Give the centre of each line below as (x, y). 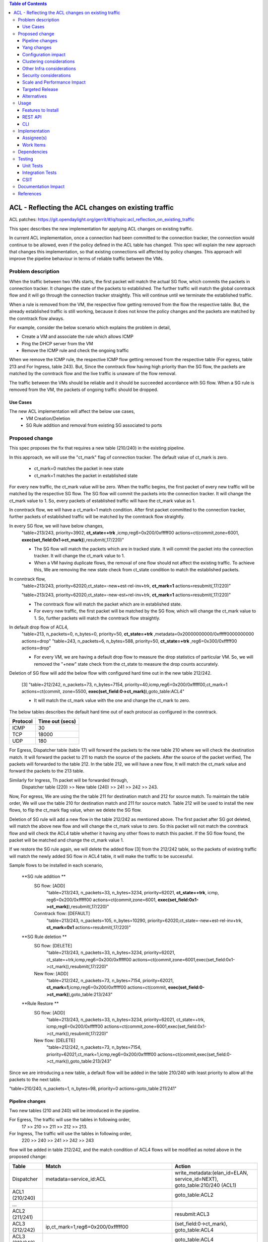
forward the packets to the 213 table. (47, 771)
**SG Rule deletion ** (44, 936)
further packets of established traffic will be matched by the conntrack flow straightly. (97, 517)
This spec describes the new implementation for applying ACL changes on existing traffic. (101, 229)
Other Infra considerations (49, 68)
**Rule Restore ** (40, 1004)
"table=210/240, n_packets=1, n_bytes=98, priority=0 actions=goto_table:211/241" (93, 1088)
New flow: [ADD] (51, 973)
